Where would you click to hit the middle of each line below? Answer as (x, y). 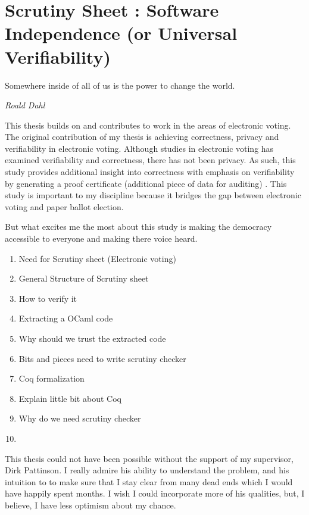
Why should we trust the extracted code (92, 338)
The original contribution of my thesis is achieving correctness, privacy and (142, 137)
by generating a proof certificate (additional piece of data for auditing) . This (146, 183)
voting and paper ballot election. (64, 206)
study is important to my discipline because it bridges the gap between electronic (153, 195)
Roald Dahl (25, 105)
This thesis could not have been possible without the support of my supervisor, (149, 458)
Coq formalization (51, 378)
